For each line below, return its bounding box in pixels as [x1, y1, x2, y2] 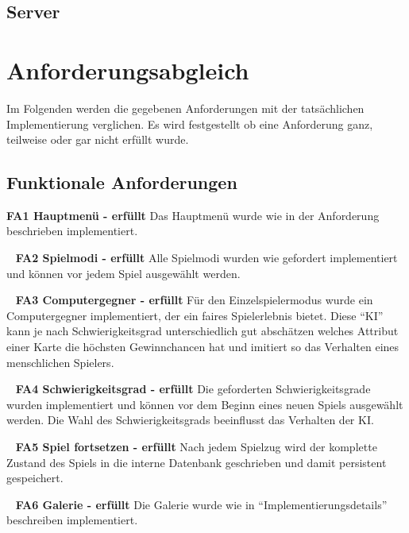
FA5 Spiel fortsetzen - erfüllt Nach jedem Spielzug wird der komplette [15, 438, 377, 455]
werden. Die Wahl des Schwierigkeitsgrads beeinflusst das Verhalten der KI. [6, 411, 374, 428]
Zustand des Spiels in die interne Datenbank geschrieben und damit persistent [6, 454, 387, 470]
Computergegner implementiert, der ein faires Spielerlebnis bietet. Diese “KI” [6, 307, 384, 323]
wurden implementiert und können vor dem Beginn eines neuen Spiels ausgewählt [6, 396, 403, 412]
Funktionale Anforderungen [6, 170, 237, 195]
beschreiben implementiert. [6, 512, 138, 528]
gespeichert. [6, 469, 64, 486]
